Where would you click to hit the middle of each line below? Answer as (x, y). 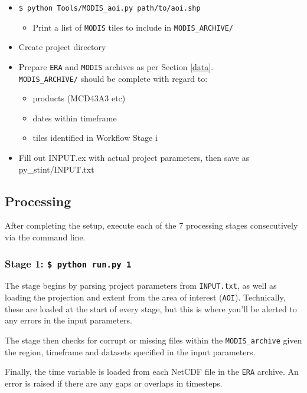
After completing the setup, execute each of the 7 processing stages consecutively (151, 225)
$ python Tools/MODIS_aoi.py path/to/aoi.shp (110, 8)
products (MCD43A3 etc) (79, 98)
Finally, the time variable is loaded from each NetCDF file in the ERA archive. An (152, 371)
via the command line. (45, 237)
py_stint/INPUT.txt (56, 169)
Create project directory (62, 47)
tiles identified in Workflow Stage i (95, 138)
